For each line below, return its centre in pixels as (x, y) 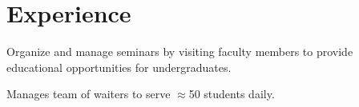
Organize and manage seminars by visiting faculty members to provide (180, 52)
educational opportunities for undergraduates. (119, 67)
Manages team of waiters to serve (89, 94)
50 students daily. (232, 94)
